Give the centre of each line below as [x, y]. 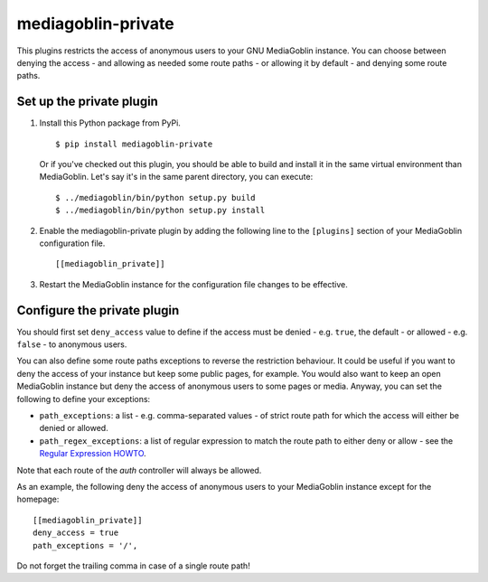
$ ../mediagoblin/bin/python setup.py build [156, 197]
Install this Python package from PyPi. [110, 123]
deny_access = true [76, 533]
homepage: [38, 499]
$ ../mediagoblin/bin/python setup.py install [160, 211]
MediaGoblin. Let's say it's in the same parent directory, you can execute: [176, 177]
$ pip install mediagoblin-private [134, 144]
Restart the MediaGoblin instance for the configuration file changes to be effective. [193, 284]
